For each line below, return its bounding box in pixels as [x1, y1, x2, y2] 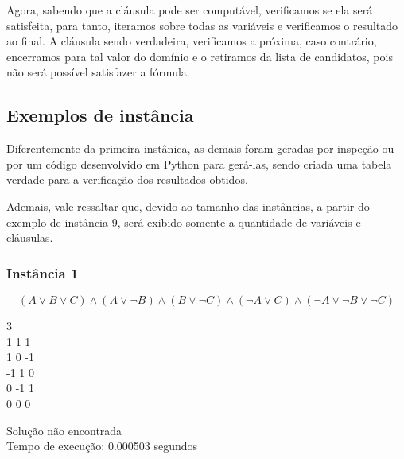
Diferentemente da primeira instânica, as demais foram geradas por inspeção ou [6, 140, 394, 157]
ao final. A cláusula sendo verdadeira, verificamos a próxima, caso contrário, [6, 33, 377, 49]
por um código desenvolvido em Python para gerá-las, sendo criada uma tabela [6, 155, 392, 172]
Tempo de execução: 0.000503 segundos [6, 438, 198, 454]
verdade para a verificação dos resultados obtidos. [6, 171, 248, 188]
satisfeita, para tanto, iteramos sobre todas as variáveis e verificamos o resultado [6, 17, 398, 33]
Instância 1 [6, 263, 79, 282]
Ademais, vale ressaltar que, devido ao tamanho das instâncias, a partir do [6, 197, 370, 214]
